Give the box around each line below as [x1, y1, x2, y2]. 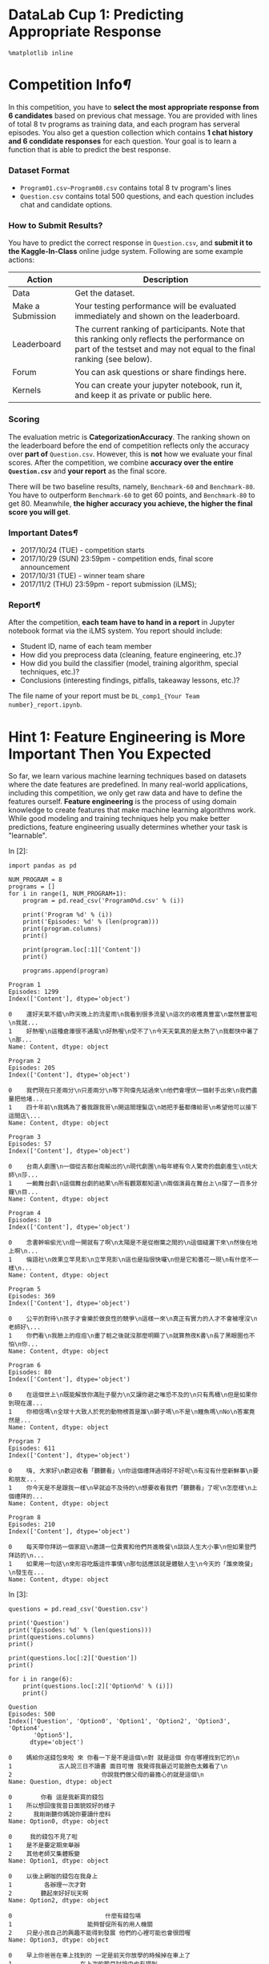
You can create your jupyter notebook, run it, [74, 380, 243, 391]
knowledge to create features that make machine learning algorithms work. [8, 805, 256, 815]
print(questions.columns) [8, 1633, 94, 1641]
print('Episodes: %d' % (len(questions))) [8, 1626, 152, 1635]
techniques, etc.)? [19, 667, 80, 677]
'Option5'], [33, 1732, 74, 1740]
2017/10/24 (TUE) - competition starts [19, 545, 146, 555]
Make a [12, 300, 40, 312]
